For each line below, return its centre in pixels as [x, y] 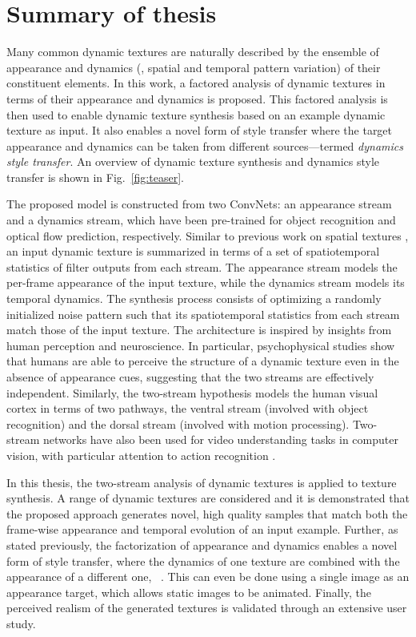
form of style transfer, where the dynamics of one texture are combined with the [203, 560]
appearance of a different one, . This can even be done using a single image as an [208, 577]
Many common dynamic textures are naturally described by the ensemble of [193, 52]
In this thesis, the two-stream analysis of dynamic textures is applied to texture [202, 482]
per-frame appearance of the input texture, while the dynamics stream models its [206, 282]
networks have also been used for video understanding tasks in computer [220, 439]
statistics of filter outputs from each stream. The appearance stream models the [202, 266]
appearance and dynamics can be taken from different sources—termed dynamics [205, 145]
